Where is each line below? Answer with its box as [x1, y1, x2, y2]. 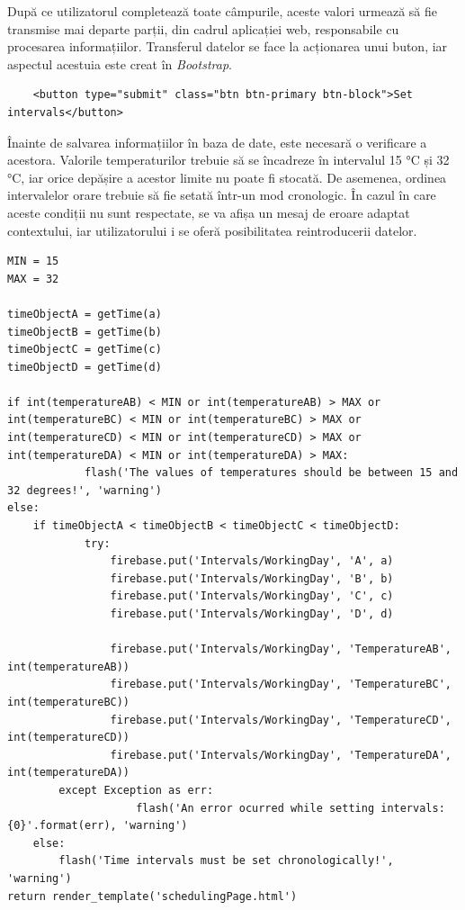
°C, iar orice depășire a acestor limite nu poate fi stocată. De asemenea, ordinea [7, 167, 447, 186]
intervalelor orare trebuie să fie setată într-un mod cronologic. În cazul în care [7, 185, 436, 204]
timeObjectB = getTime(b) [7, 325, 162, 338]
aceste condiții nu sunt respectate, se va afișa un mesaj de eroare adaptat [7, 203, 410, 221]
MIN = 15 [7, 255, 59, 268]
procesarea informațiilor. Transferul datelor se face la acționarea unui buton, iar [7, 37, 448, 56]
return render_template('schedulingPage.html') [7, 889, 298, 903]
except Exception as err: [58, 783, 214, 797]
